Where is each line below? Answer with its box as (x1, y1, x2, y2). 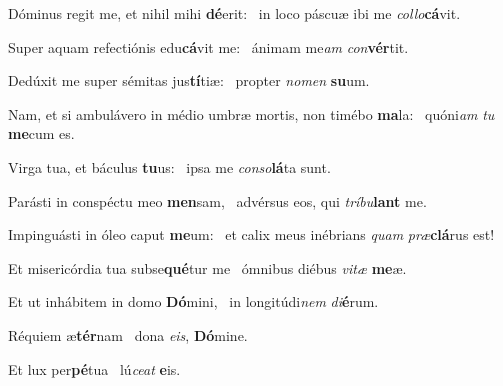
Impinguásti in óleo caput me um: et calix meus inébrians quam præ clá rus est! (8, 224, 495, 245)
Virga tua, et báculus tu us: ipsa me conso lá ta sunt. (8, 156, 331, 177)
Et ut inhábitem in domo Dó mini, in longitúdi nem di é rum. (8, 291, 379, 312)
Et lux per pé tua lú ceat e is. (8, 358, 181, 379)
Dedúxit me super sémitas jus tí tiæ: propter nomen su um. (8, 70, 370, 91)
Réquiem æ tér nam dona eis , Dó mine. (8, 324, 248, 345)
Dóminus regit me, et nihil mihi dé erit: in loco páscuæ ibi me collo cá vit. (8, 3, 461, 23)
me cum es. (8, 123, 75, 144)
